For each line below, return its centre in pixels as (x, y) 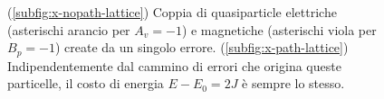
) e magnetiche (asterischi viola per (279, 29)
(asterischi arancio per (69, 29)
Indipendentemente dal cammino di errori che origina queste (174, 65)
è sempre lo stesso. (293, 83)
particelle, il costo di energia (86, 83)
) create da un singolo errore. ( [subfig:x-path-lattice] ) (202, 47)
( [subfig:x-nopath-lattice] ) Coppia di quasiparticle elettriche (172, 12)
